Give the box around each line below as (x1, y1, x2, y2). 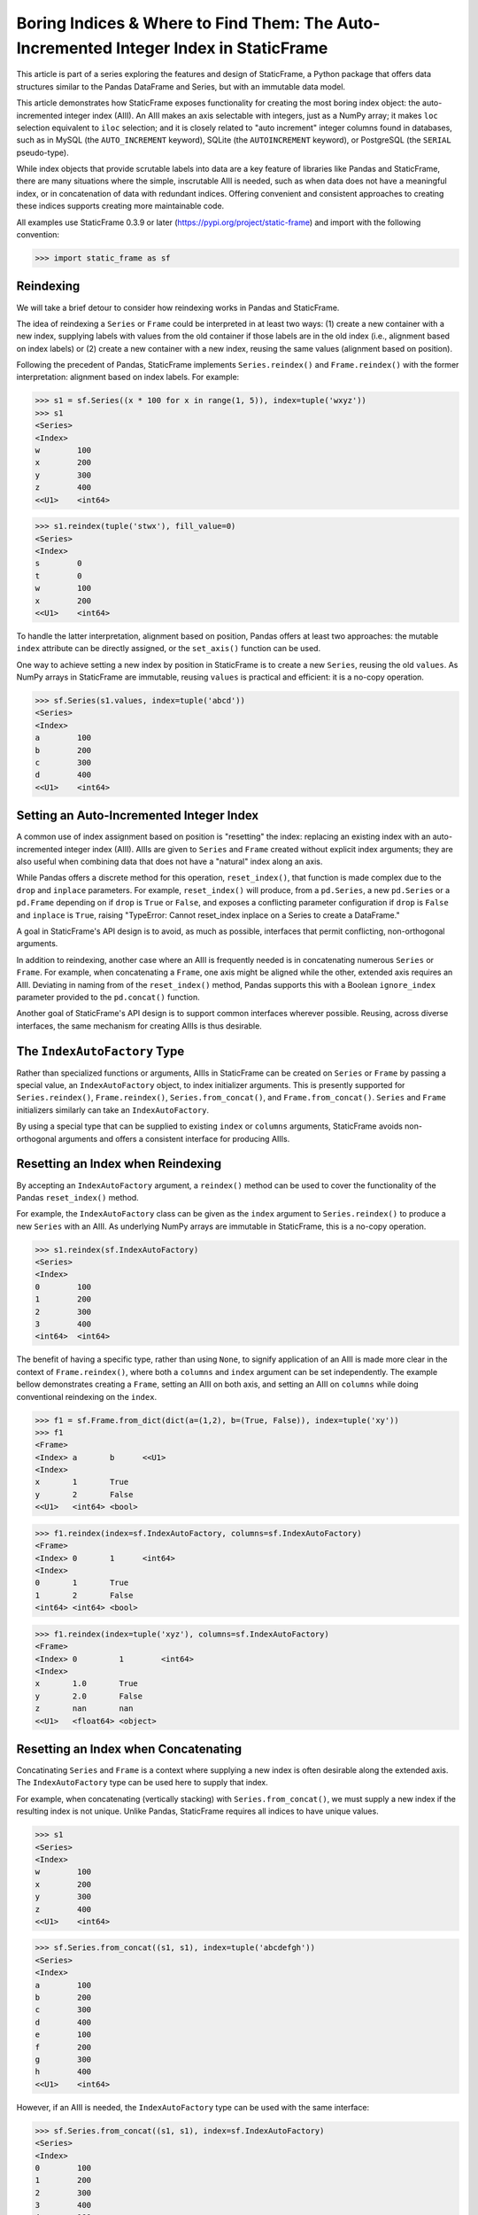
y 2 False (35, 1489, 134, 1499)
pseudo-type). (16, 147, 70, 158)
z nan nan (35, 1704, 134, 1714)
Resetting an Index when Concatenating (16, 1741, 243, 1756)
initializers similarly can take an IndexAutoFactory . (16, 1104, 210, 1115)
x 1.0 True (35, 1679, 139, 1689)
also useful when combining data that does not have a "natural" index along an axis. (16, 856, 323, 867)
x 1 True (35, 1477, 129, 1488)
